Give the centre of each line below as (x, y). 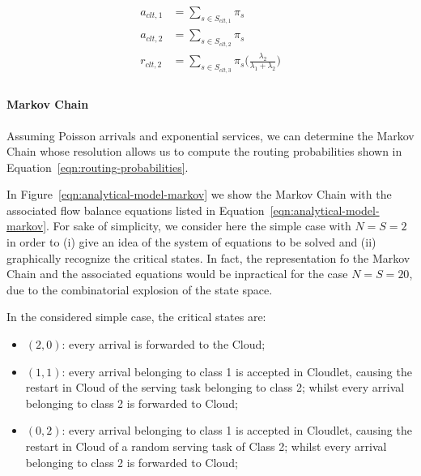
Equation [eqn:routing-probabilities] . (98, 167)
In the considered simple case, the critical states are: (136, 317)
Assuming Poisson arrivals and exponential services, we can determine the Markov (210, 135)
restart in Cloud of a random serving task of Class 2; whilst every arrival (206, 446)
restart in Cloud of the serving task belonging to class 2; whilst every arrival (215, 387)
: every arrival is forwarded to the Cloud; (164, 344)
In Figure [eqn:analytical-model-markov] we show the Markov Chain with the (199, 194)
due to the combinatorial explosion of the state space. (140, 289)
